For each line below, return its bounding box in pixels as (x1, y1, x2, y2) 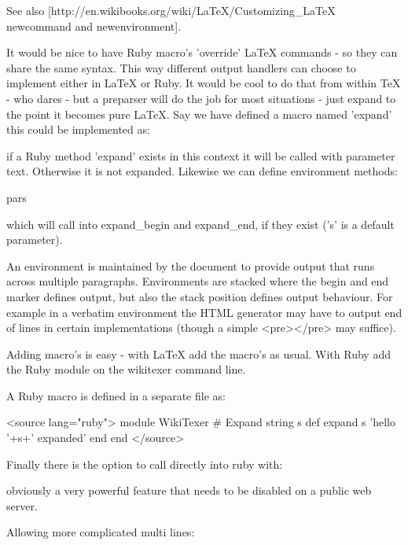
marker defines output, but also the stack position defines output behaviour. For (6, 288, 393, 304)
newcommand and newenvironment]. (6, 17, 182, 34)
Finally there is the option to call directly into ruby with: (6, 455, 283, 472)
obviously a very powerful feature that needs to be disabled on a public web (6, 482, 372, 499)
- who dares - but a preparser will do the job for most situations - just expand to (6, 90, 396, 106)
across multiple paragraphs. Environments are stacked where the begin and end (6, 273, 389, 289)
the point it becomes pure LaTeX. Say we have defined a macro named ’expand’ (6, 105, 392, 122)
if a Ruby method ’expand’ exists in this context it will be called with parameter (6, 147, 395, 164)
